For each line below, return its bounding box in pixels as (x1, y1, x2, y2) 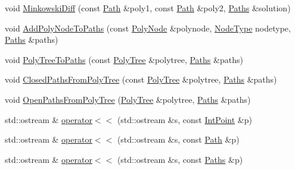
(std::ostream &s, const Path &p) (117, 133, 240, 146)
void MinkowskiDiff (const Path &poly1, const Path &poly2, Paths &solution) (5, 2, 291, 14)
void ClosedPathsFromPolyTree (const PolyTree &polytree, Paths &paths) (5, 73, 277, 86)
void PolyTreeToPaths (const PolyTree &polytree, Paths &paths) (5, 53, 243, 65)
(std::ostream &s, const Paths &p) (117, 153, 243, 165)
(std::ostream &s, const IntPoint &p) (117, 113, 252, 125)
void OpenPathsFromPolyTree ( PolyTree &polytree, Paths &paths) (5, 93, 251, 105)
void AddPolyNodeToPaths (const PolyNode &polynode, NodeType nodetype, (5, 21, 291, 34)
